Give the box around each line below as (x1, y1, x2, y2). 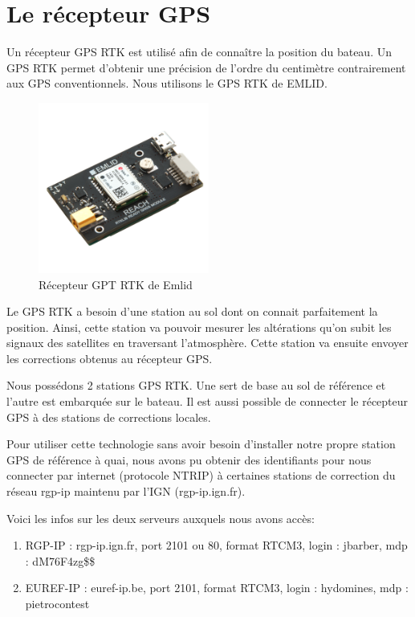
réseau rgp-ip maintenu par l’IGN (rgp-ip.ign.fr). (6, 483, 246, 500)
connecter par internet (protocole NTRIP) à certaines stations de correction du (6, 467, 396, 484)
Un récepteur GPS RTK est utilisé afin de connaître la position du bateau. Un (6, 43, 392, 60)
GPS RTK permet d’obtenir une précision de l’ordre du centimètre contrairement (6, 59, 406, 76)
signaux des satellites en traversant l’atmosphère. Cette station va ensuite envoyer (6, 334, 409, 351)
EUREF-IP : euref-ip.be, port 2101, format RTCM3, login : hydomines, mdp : (25, 579, 409, 596)
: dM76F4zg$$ (25, 552, 96, 569)
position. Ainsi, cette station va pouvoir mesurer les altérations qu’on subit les (6, 318, 392, 335)
